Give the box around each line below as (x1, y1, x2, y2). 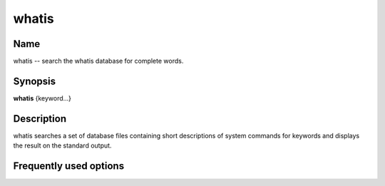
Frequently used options (13, 160, 125, 172)
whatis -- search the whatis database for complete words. (13, 57, 184, 66)
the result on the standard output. (13, 141, 112, 150)
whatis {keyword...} (13, 93, 71, 103)
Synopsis (13, 75, 56, 87)
